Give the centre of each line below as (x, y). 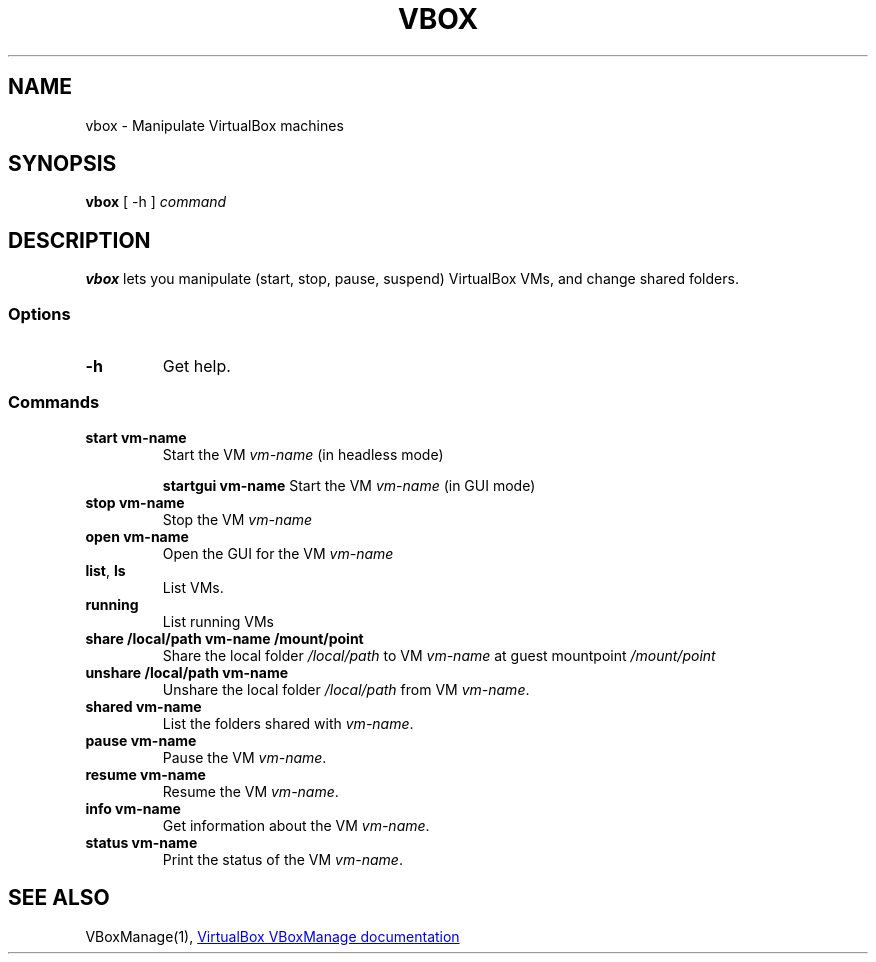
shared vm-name (143, 706)
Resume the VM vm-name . (250, 791)
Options (39, 313)
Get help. (196, 366)
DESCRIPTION (79, 240)
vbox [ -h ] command (156, 202)
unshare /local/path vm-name (187, 672)
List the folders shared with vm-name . (288, 723)
